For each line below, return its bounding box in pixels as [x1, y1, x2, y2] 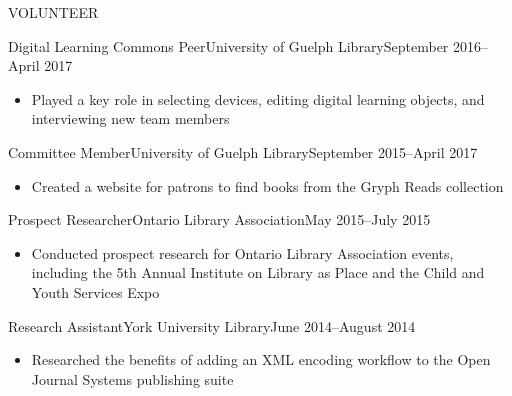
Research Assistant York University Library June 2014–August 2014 [8, 315, 416, 336]
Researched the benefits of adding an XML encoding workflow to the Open [31, 349, 491, 370]
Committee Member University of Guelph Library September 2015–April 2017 [8, 141, 478, 162]
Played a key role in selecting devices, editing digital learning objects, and [31, 88, 485, 109]
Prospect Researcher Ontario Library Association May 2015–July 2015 [8, 209, 431, 230]
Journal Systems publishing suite [31, 368, 234, 389]
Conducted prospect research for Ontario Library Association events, [31, 242, 454, 263]
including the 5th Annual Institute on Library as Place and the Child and [31, 262, 485, 283]
